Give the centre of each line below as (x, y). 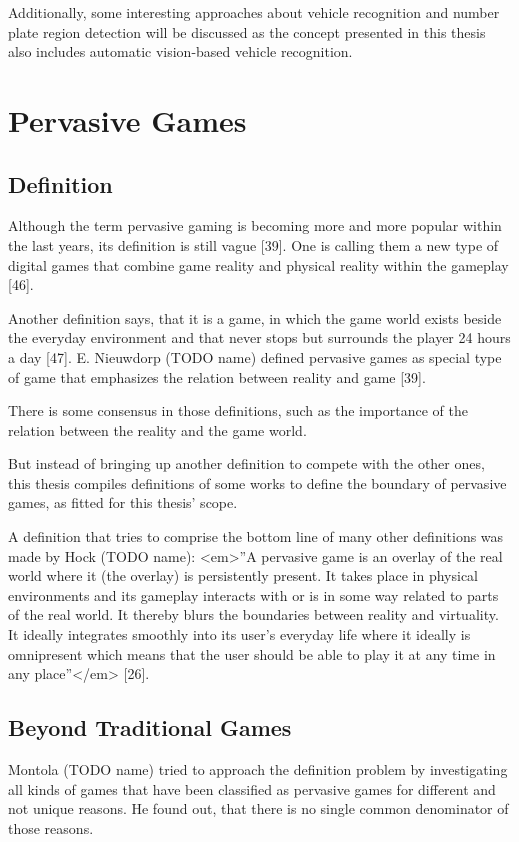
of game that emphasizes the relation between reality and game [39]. (217, 376)
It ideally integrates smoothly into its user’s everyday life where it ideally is (239, 634)
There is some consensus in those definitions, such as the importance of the (238, 410)
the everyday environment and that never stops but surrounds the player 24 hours (259, 337)
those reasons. (51, 827)
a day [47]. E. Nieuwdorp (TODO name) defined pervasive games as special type (255, 356)
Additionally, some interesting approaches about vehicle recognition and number (254, 12)
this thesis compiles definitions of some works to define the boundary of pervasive (257, 482)
